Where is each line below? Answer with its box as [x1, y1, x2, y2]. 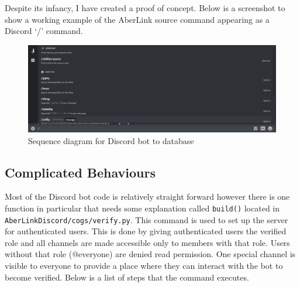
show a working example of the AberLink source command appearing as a [5, 13, 270, 25]
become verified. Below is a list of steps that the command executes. [5, 271, 249, 283]
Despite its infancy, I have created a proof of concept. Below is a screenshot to [5, 2, 285, 13]
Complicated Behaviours [5, 163, 156, 181]
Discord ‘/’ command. [5, 25, 83, 37]
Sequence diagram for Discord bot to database [28, 134, 194, 146]
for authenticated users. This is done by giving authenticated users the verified [5, 225, 287, 237]
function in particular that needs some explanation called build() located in [5, 201, 280, 214]
